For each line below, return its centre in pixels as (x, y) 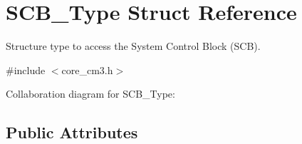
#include (26, 70)
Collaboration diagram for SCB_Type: (90, 94)
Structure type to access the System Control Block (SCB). (133, 46)
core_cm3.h (87, 70)
